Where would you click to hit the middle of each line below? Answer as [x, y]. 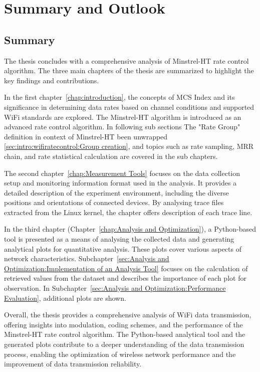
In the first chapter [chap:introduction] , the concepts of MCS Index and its [119, 97]
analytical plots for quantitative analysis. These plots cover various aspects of [123, 248]
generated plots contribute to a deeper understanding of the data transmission [124, 344]
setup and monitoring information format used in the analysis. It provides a [120, 183]
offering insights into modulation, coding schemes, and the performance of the [123, 324]
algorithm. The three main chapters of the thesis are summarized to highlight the [129, 70]
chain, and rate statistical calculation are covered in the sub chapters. [111, 156]
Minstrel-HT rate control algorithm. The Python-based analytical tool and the [125, 334]
